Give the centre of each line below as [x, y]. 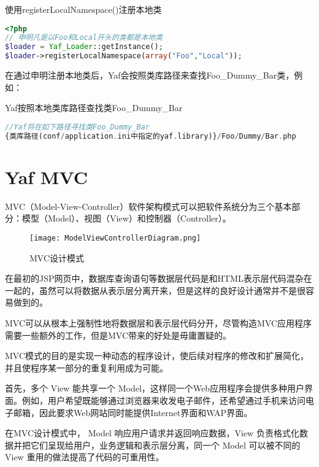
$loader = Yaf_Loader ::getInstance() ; [84, 47]
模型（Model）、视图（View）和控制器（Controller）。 [126, 218]
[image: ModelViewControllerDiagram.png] [115, 238]
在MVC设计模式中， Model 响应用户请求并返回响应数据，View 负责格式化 [152, 433]
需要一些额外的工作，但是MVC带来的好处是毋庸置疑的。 [118, 335]
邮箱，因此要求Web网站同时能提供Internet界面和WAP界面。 [133, 412]
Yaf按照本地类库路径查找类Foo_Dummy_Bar [94, 108]
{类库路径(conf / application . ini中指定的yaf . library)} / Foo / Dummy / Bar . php [151, 136]
